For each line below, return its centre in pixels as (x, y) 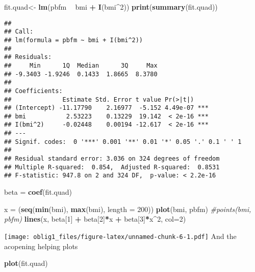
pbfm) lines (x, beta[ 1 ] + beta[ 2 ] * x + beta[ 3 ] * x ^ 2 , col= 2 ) (95, 219)
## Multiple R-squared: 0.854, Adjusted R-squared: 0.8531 (112, 167)
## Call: (19, 32)
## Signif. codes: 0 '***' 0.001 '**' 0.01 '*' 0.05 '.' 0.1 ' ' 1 (123, 142)
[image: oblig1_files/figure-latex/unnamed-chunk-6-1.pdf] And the (120, 236)
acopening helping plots (41, 246)
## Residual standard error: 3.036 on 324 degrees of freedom (112, 159)
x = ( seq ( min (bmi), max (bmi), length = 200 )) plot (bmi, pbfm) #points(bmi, (128, 209)
